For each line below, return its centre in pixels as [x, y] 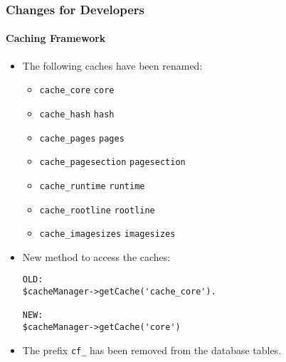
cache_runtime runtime [92, 186]
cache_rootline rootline [97, 210]
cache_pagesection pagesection [112, 163]
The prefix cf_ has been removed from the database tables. [152, 350]
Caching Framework [56, 38]
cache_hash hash [77, 114]
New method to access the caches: [96, 256]
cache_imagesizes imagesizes [107, 234]
